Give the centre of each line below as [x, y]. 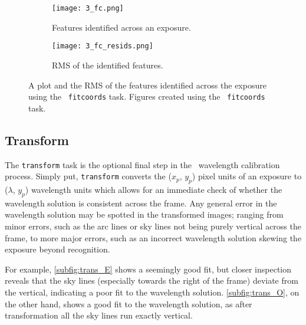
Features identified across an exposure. [121, 27]
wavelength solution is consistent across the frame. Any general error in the [141, 203]
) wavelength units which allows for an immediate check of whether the [154, 189]
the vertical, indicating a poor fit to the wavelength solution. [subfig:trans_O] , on [152, 292]
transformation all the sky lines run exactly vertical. [99, 315]
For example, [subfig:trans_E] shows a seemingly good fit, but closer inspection [148, 269]
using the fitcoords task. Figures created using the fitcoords [147, 96]
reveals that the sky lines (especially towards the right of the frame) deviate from [152, 280]
